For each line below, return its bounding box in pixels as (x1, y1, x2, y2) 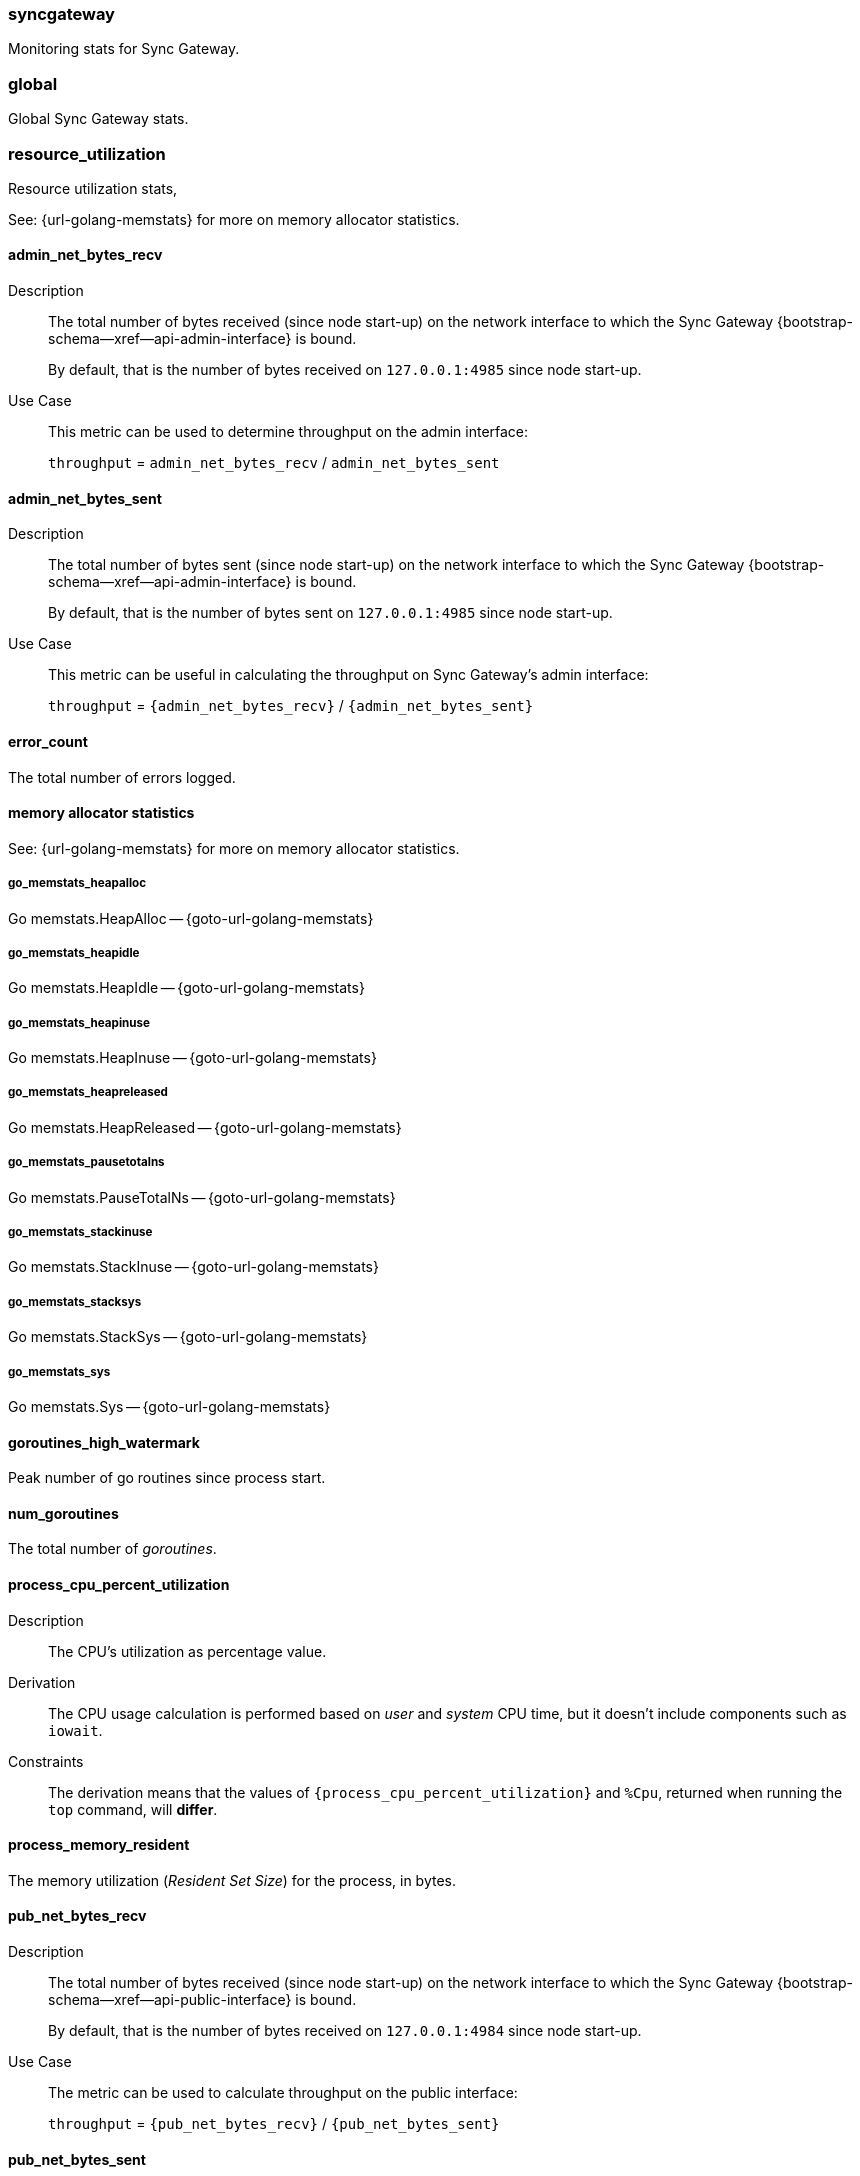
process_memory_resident (8, 1836, 190, 1854)
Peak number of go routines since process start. (8, 1469, 326, 1487)
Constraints (8, 1752, 84, 1770)
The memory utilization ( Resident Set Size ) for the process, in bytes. (8, 1871, 457, 1889)
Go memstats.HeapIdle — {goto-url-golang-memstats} (8, 979, 365, 997)
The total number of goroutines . (8, 1540, 217, 1558)
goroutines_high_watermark (8, 1433, 200, 1451)
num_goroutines (8, 1504, 119, 1522)
